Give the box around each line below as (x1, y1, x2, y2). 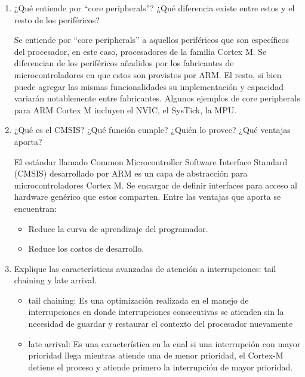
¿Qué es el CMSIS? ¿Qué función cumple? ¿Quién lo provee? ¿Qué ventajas (14, 123, 291, 136)
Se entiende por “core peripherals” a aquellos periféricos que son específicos (14, 33, 289, 46)
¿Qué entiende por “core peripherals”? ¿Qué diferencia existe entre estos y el (14, 2, 295, 14)
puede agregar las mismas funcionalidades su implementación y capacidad (14, 80, 284, 92)
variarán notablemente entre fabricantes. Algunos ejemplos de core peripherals (14, 92, 300, 104)
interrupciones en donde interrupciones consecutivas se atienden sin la (28, 305, 284, 318)
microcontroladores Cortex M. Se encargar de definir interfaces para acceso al (14, 178, 298, 191)
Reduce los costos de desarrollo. (28, 242, 144, 255)
